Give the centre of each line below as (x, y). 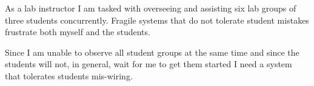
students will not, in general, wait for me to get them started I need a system (149, 64)
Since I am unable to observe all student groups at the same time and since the (152, 52)
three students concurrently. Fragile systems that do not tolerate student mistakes (157, 20)
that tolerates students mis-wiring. (69, 75)
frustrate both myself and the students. (78, 32)
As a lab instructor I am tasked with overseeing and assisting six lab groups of (151, 8)
